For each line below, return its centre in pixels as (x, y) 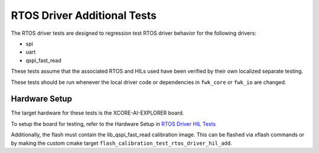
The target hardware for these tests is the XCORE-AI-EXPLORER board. (97, 113)
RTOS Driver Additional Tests (84, 15)
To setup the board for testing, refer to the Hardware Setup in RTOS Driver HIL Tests (113, 123)
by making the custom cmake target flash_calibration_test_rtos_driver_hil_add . (122, 143)
